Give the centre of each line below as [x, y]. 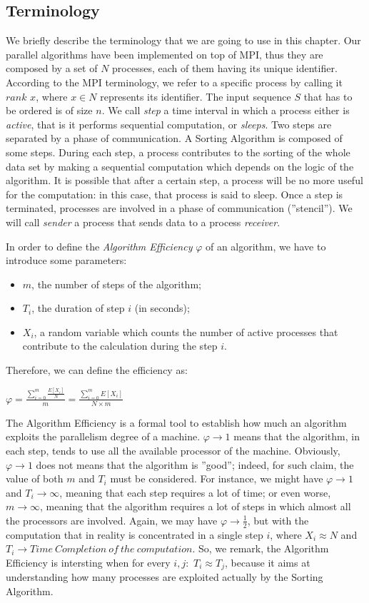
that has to [328, 96]
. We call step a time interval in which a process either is [226, 110]
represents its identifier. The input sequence [196, 96]
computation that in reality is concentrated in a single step [135, 534]
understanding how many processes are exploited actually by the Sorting [165, 577]
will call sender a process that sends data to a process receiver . [143, 222]
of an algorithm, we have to [266, 246]
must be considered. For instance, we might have [217, 478]
